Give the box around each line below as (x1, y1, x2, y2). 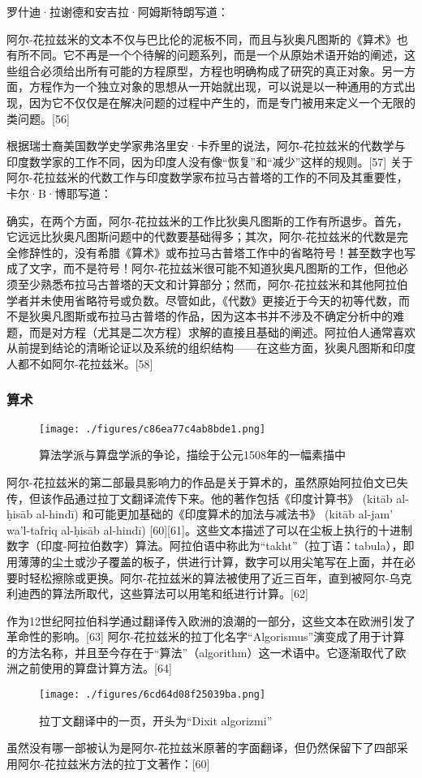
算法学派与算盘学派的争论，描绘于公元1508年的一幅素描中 (39, 446, 346, 463)
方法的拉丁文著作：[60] (89, 754, 210, 772)
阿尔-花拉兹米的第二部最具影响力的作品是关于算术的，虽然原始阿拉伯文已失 (6, 473, 408, 490)
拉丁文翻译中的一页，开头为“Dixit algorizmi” (39, 711, 273, 729)
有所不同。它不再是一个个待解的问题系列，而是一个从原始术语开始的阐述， (6, 46, 404, 63)
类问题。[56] (6, 110, 70, 127)
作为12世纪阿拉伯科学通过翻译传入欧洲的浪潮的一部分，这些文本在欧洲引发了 (6, 612, 416, 629)
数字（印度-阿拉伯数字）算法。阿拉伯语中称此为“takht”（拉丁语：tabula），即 (6, 537, 415, 554)
